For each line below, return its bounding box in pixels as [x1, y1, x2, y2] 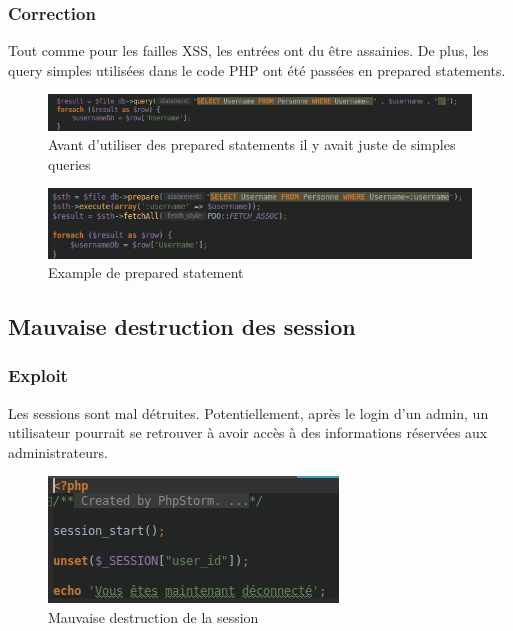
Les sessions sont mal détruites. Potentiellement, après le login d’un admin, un [8, 402, 489, 423]
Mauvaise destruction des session [8, 311, 356, 342]
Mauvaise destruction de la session [48, 607, 259, 628]
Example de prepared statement [48, 262, 244, 283]
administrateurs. [8, 441, 108, 462]
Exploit [8, 363, 68, 388]
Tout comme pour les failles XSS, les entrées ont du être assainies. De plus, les [8, 40, 489, 61]
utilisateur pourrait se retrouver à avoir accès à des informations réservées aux [8, 422, 488, 443]
